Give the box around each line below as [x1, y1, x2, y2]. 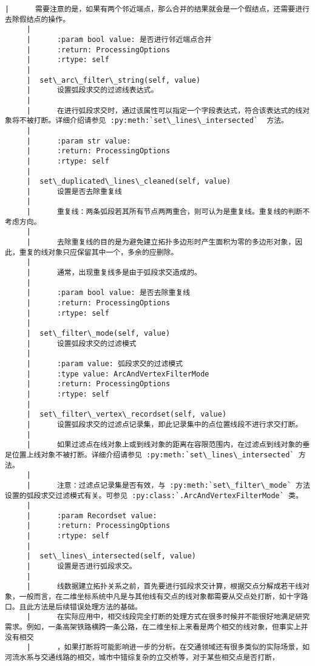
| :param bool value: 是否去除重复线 [26, 288, 191, 297]
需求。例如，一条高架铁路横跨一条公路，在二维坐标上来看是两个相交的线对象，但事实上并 [5, 623, 308, 632]
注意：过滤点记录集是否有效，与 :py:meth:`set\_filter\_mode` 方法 [56, 480, 310, 490]
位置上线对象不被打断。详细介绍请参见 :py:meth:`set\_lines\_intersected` [12, 450, 294, 459]
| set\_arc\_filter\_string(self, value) [26, 75, 201, 85]
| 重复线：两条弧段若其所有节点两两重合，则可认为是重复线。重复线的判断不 [26, 207, 310, 217]
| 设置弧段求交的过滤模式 [26, 339, 137, 348]
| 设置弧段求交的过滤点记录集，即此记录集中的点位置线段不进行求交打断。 [26, 420, 303, 429]
